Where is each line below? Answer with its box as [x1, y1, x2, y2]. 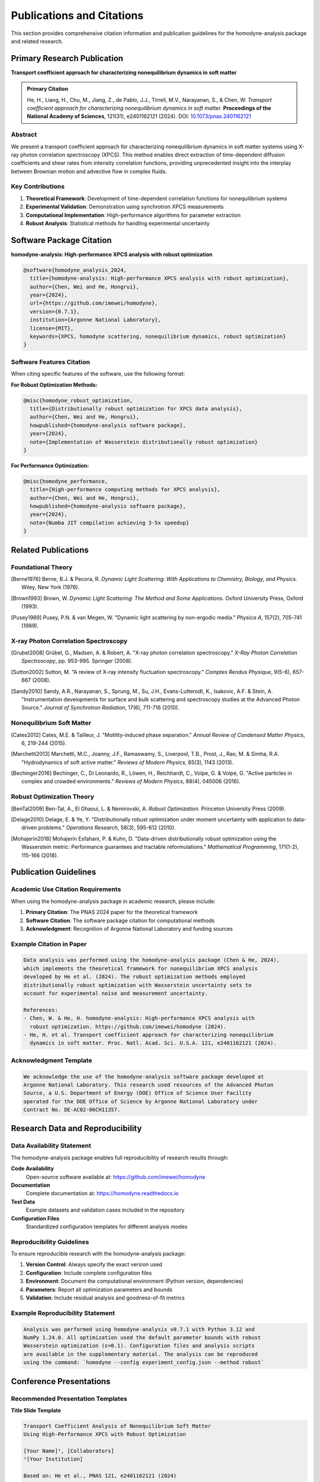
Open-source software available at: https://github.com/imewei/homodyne [25, 1173, 206, 1180]
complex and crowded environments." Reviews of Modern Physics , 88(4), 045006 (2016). [21, 778, 241, 785]
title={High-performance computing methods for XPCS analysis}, [30, 486, 220, 493]
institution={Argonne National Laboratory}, [30, 317, 161, 323]
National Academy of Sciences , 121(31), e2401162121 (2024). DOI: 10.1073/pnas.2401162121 [27, 113, 251, 120]
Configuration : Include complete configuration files [25, 1269, 152, 1276]
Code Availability [11, 1165, 55, 1172]
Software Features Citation [11, 357, 90, 366]
